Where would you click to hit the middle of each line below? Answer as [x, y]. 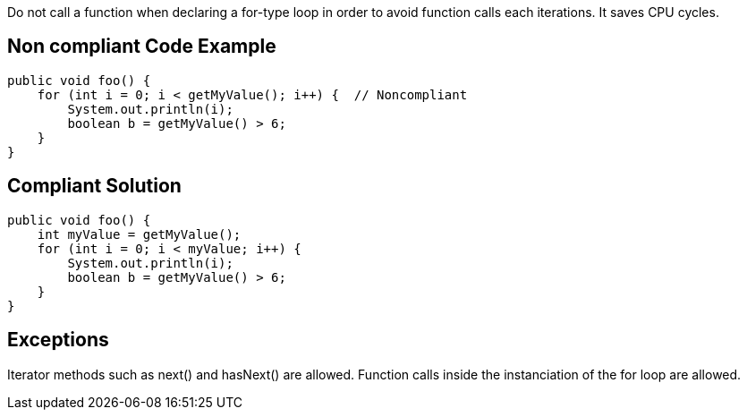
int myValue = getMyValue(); [139, 234]
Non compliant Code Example [142, 47]
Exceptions [58, 340]
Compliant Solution [94, 186]
